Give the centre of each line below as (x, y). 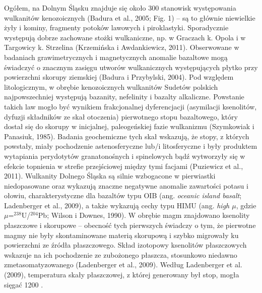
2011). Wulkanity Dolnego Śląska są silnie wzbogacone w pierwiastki (110, 176)
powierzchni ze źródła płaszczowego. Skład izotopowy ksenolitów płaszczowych (125, 245)
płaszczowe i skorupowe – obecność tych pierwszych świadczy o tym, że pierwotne (130, 225)
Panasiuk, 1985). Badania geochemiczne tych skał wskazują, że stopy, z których (127, 136)
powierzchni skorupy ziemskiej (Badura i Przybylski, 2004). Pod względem (119, 77)
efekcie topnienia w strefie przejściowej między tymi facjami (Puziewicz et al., (124, 166)
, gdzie (246, 205)
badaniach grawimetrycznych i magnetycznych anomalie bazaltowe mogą (116, 57)
